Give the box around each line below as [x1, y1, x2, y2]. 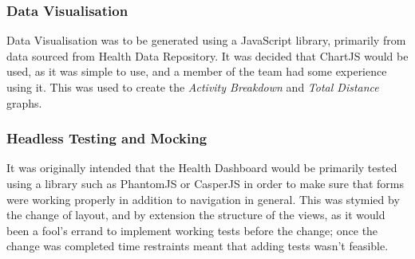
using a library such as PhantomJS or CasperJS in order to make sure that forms [6, 175, 404, 191]
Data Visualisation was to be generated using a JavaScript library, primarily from [6, 32, 406, 49]
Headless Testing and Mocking [6, 128, 207, 148]
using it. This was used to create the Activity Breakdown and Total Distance [6, 79, 379, 95]
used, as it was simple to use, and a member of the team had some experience [6, 63, 387, 80]
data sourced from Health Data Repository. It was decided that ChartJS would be [6, 47, 409, 64]
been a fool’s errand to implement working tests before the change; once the [6, 222, 378, 238]
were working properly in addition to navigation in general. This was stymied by [6, 190, 400, 207]
